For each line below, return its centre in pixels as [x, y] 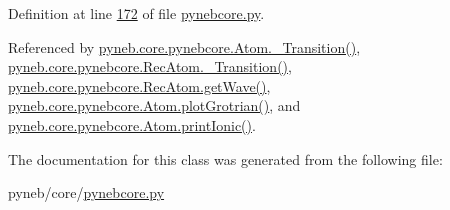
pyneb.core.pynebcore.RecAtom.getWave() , [139, 85]
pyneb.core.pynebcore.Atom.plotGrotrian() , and [154, 105]
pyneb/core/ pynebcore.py [86, 192]
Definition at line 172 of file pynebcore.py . [136, 13]
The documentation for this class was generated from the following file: [225, 158]
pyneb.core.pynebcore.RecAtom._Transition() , [150, 66]
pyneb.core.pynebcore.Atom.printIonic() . [132, 124]
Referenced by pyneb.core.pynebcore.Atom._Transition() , [184, 46]
